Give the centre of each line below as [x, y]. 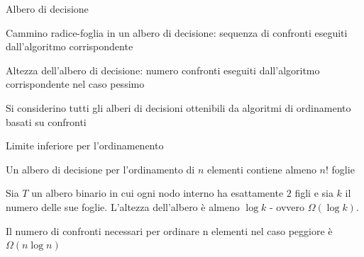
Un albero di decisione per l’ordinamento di [100, 169]
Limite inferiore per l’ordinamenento [85, 145]
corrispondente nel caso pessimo [75, 84]
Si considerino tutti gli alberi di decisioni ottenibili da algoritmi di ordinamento [178, 107]
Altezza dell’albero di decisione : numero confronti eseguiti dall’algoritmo [163, 70]
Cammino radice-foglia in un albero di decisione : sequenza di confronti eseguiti [177, 32]
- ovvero [287, 206]
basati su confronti [46, 121]
